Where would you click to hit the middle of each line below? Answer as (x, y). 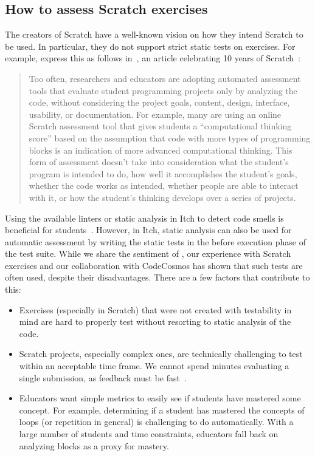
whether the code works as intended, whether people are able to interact (164, 185)
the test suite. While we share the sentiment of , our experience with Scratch (148, 254)
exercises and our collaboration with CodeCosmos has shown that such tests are (154, 265)
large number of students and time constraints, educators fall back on (149, 434)
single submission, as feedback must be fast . (103, 377)
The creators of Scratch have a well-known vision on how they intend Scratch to (154, 34)
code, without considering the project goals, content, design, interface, (159, 102)
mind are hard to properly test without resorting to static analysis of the (155, 322)
